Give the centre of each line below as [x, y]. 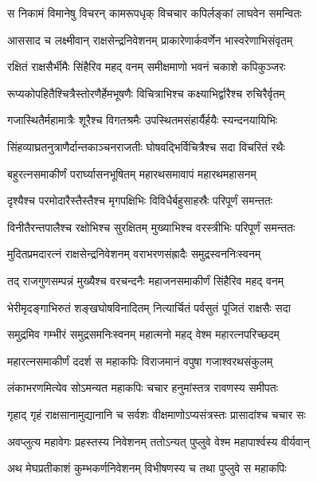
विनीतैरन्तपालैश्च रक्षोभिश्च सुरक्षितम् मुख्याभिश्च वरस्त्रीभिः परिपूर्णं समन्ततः [151, 227]
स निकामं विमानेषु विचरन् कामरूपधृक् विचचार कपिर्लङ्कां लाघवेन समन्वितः [155, 13]
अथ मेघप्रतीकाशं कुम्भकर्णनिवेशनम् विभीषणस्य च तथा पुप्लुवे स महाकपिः [147, 468]
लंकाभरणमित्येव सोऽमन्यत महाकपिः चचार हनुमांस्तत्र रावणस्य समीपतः [143, 388]
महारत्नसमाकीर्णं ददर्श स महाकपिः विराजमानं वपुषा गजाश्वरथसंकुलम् [140, 361]
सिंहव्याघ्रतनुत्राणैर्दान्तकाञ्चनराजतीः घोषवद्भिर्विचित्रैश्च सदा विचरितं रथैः [146, 146]
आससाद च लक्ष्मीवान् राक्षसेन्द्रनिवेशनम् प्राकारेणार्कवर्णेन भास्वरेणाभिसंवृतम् [150, 39]
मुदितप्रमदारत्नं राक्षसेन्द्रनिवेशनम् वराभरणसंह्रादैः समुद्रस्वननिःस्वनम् [134, 254]
